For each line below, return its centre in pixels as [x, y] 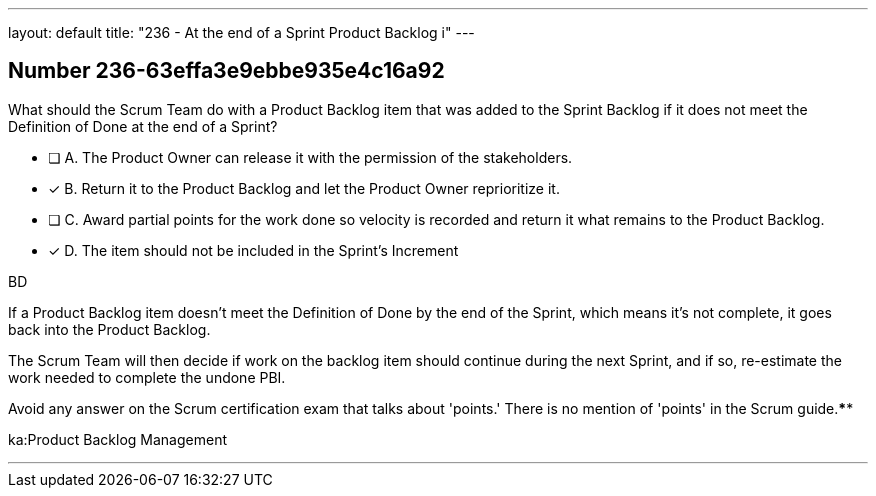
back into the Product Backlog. [109, 329]
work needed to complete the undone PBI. [147, 377]
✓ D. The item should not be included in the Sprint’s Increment [253, 250]
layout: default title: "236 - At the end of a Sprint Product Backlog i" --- [241, 32]
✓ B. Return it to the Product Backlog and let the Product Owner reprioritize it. [304, 188]
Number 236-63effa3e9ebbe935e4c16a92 [226, 71]
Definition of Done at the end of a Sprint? [143, 126]
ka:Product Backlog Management [117, 439]
